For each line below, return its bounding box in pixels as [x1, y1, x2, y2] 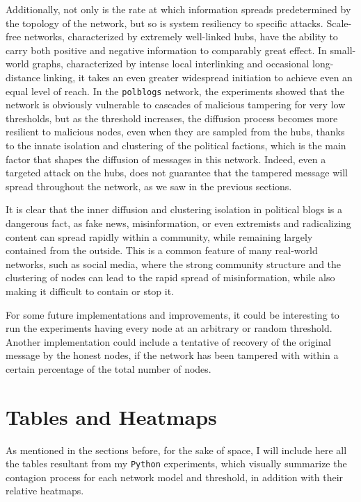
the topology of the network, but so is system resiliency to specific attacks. [6, 15, 323, 30]
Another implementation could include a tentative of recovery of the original [6, 334, 332, 349]
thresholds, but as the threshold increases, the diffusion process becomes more [6, 110, 338, 125]
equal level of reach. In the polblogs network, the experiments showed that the [6, 83, 344, 98]
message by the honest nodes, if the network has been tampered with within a [6, 348, 339, 362]
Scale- [326, 15, 352, 30]
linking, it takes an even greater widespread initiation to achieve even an [43, 69, 353, 84]
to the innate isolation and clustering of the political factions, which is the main [6, 138, 346, 152]
